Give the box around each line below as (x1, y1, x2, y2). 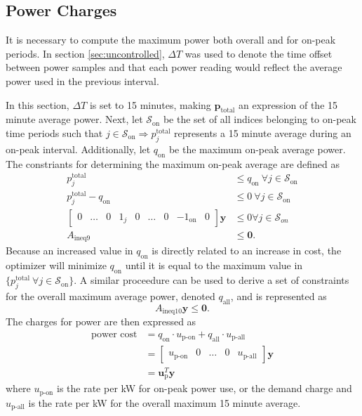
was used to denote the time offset (185, 46, 333, 60)
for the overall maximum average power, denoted (6, 288, 215, 303)
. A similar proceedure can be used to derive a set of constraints (74, 273, 349, 287)
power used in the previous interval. (6, 73, 159, 88)
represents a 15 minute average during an (174, 125, 351, 140)
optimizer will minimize (6, 258, 107, 273)
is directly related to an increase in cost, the (152, 243, 342, 258)
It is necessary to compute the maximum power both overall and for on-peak (6, 32, 336, 47)
